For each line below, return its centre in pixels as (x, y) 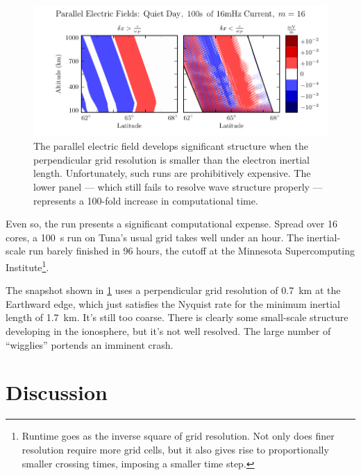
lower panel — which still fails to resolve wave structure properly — (178, 187)
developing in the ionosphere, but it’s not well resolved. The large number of (168, 331)
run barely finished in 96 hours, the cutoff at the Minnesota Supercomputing (192, 251)
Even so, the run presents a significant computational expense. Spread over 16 (171, 224)
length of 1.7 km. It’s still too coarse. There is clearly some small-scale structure (177, 317)
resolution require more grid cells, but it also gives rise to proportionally (175, 449)
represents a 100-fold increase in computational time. (146, 200)
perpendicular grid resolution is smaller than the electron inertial (171, 159)
